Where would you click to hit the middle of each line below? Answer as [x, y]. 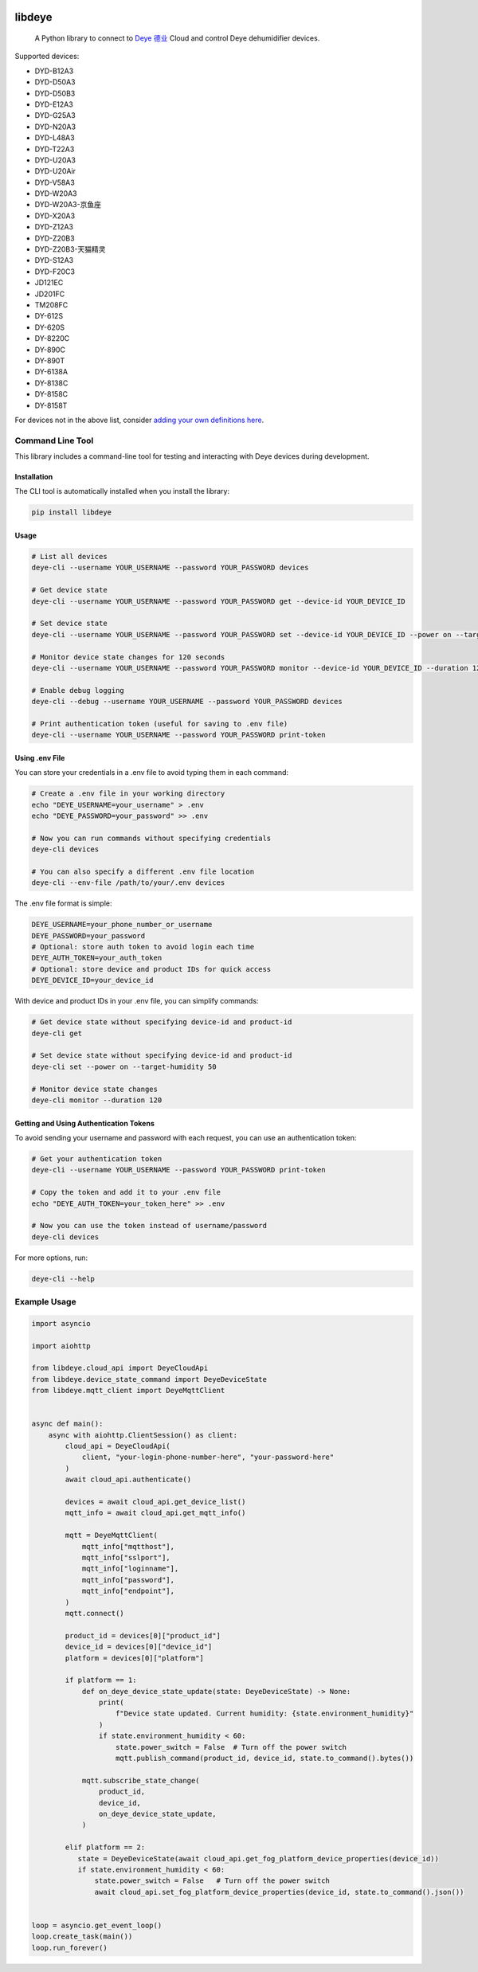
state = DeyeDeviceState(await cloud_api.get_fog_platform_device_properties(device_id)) [259, 1859]
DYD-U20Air [55, 171]
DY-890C [50, 350]
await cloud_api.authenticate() [128, 1480]
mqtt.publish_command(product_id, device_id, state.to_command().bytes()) [265, 1759]
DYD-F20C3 [55, 272]
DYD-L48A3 [55, 138]
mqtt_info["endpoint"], [128, 1591]
